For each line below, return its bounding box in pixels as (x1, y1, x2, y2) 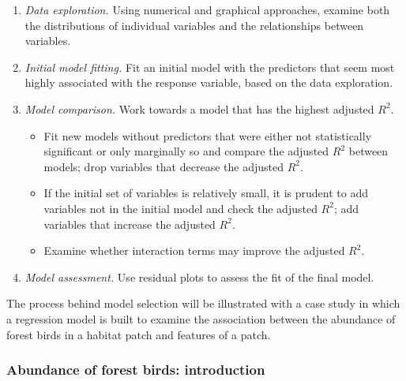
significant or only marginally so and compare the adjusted (43, 143, 329, 159)
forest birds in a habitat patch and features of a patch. (6, 326, 271, 342)
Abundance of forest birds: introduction (6, 360, 265, 379)
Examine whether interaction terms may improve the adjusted (43, 242, 345, 259)
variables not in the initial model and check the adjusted (43, 200, 318, 216)
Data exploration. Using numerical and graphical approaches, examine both (24, 2, 390, 17)
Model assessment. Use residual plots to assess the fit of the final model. (24, 268, 374, 285)
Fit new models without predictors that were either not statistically (43, 127, 372, 144)
